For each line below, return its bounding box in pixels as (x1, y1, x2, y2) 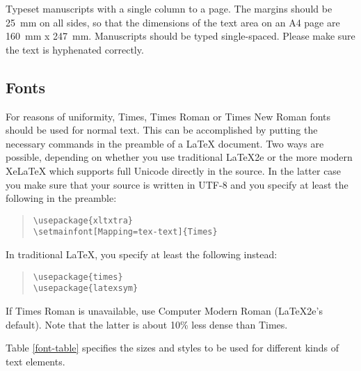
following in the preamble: (6, 191, 117, 205)
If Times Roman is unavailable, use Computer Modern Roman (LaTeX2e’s (6, 303, 323, 317)
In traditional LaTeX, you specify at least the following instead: (6, 247, 278, 262)
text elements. (6, 354, 65, 368)
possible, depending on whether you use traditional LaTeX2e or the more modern (6, 150, 353, 164)
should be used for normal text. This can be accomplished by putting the (6, 123, 318, 137)
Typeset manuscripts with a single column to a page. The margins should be (6, 1, 332, 15)
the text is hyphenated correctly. (6, 42, 144, 56)
